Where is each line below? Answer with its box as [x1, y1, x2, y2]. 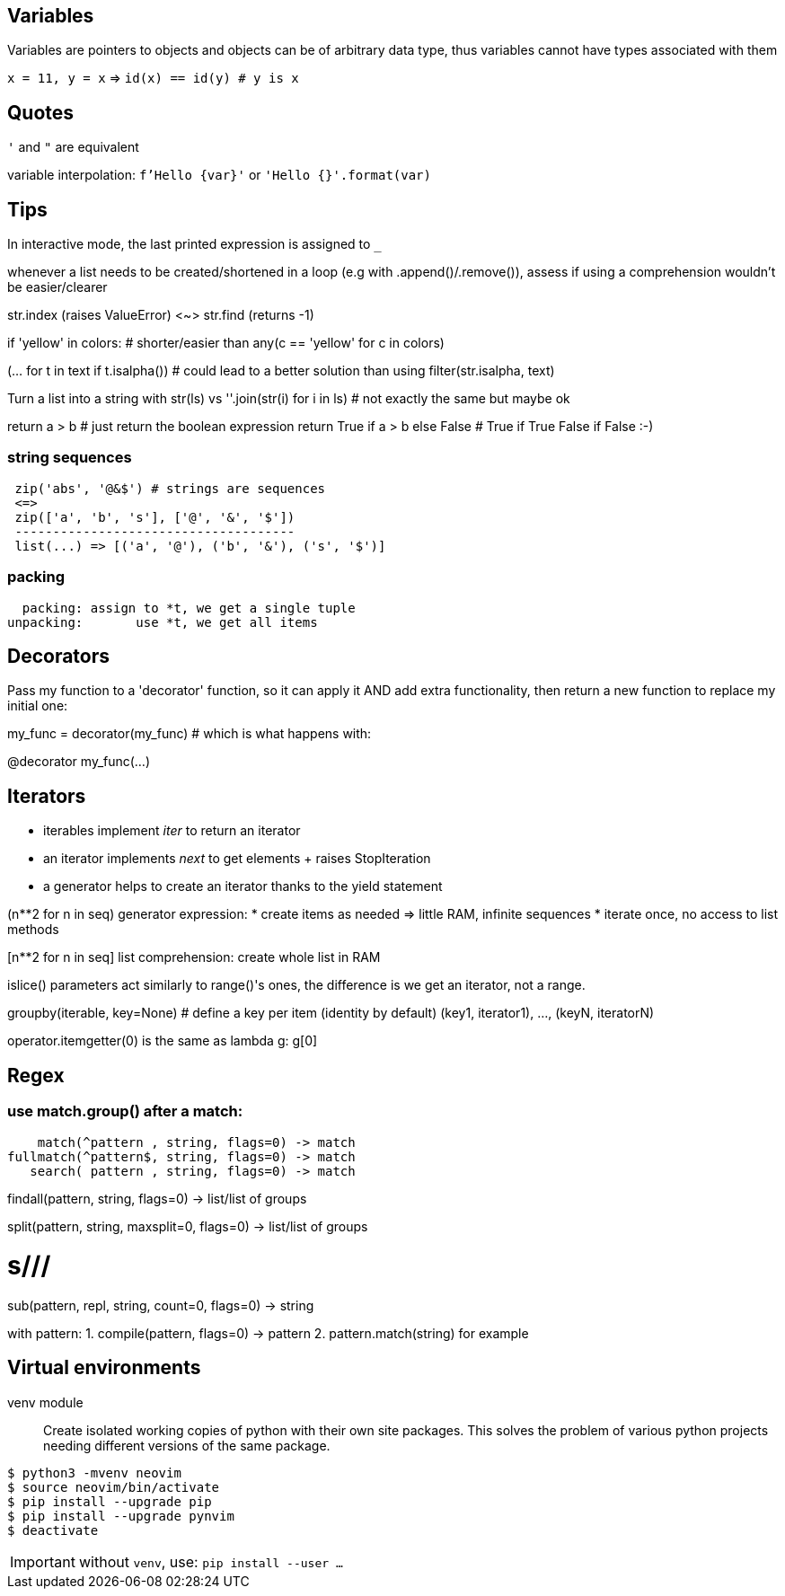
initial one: [7, 698, 68, 714]
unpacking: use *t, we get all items [7, 614, 318, 630]
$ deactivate [7, 1522, 99, 1538]
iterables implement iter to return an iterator [43, 823, 301, 839]
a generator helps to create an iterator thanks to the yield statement [43, 878, 443, 895]
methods [7, 921, 59, 938]
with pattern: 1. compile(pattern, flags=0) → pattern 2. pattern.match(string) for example [7, 1326, 529, 1342]
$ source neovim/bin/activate [7, 1479, 220, 1495]
